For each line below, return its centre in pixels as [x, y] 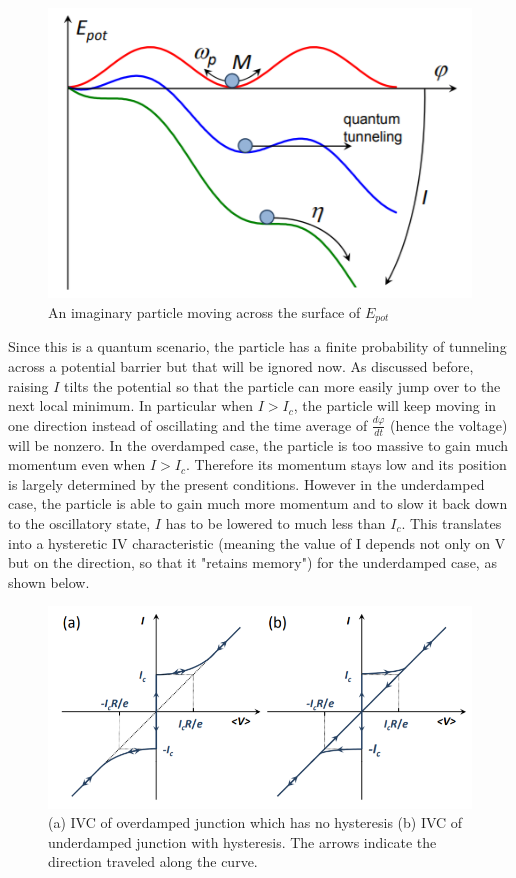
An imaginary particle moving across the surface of [204, 311]
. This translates [451, 522]
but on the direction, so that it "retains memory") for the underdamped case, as [252, 562]
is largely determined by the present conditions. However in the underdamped [246, 483]
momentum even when [77, 464]
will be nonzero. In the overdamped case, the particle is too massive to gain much [258, 444]
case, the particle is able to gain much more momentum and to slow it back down [258, 503]
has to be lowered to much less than [275, 522]
